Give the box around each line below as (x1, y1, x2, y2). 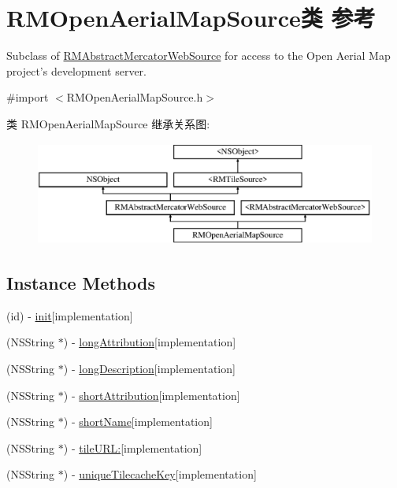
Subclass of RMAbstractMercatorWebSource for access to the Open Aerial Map (6, 47, 391, 64)
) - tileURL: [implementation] (63, 439, 202, 456)
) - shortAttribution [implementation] (63, 386, 240, 403)
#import (6, 89, 49, 105)
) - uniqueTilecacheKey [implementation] (63, 466, 257, 482)
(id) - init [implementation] (6, 307, 133, 323)
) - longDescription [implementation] (63, 360, 236, 376)
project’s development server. (6, 62, 147, 79)
